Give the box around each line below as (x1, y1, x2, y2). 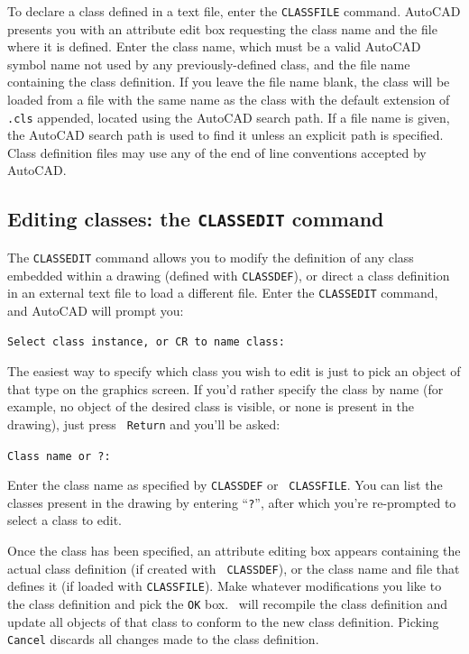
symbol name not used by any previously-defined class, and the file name (7, 54, 410, 73)
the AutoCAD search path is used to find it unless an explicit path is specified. (7, 125, 444, 144)
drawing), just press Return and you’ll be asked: (7, 414, 280, 433)
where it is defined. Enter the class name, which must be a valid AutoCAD (7, 37, 421, 56)
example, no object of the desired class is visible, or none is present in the (7, 397, 414, 416)
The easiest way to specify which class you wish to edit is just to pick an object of (7, 362, 461, 381)
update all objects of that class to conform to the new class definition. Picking (7, 612, 439, 631)
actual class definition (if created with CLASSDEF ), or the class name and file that (7, 558, 460, 577)
